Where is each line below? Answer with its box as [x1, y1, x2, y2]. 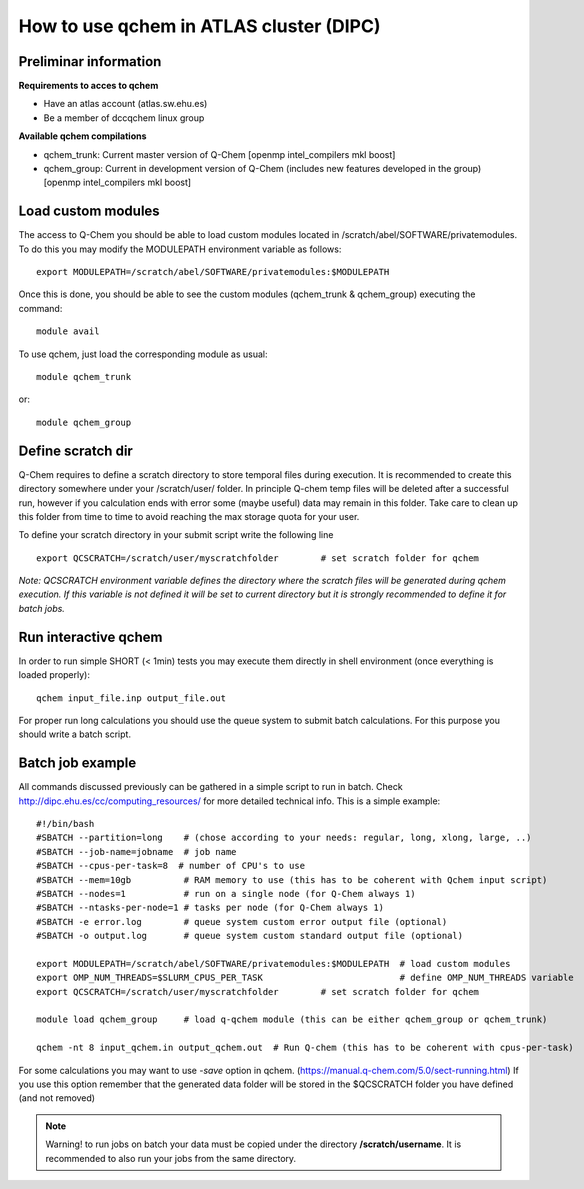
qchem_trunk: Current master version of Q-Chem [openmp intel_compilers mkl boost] [43, 148, 396, 160]
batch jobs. [18, 602, 65, 614]
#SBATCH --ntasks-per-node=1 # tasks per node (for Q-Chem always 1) [36, 902, 385, 914]
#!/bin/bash [36, 818, 95, 830]
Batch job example [18, 755, 137, 772]
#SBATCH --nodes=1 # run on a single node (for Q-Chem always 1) [36, 888, 416, 899]
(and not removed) [18, 1092, 95, 1104]
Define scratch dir [18, 442, 134, 459]
